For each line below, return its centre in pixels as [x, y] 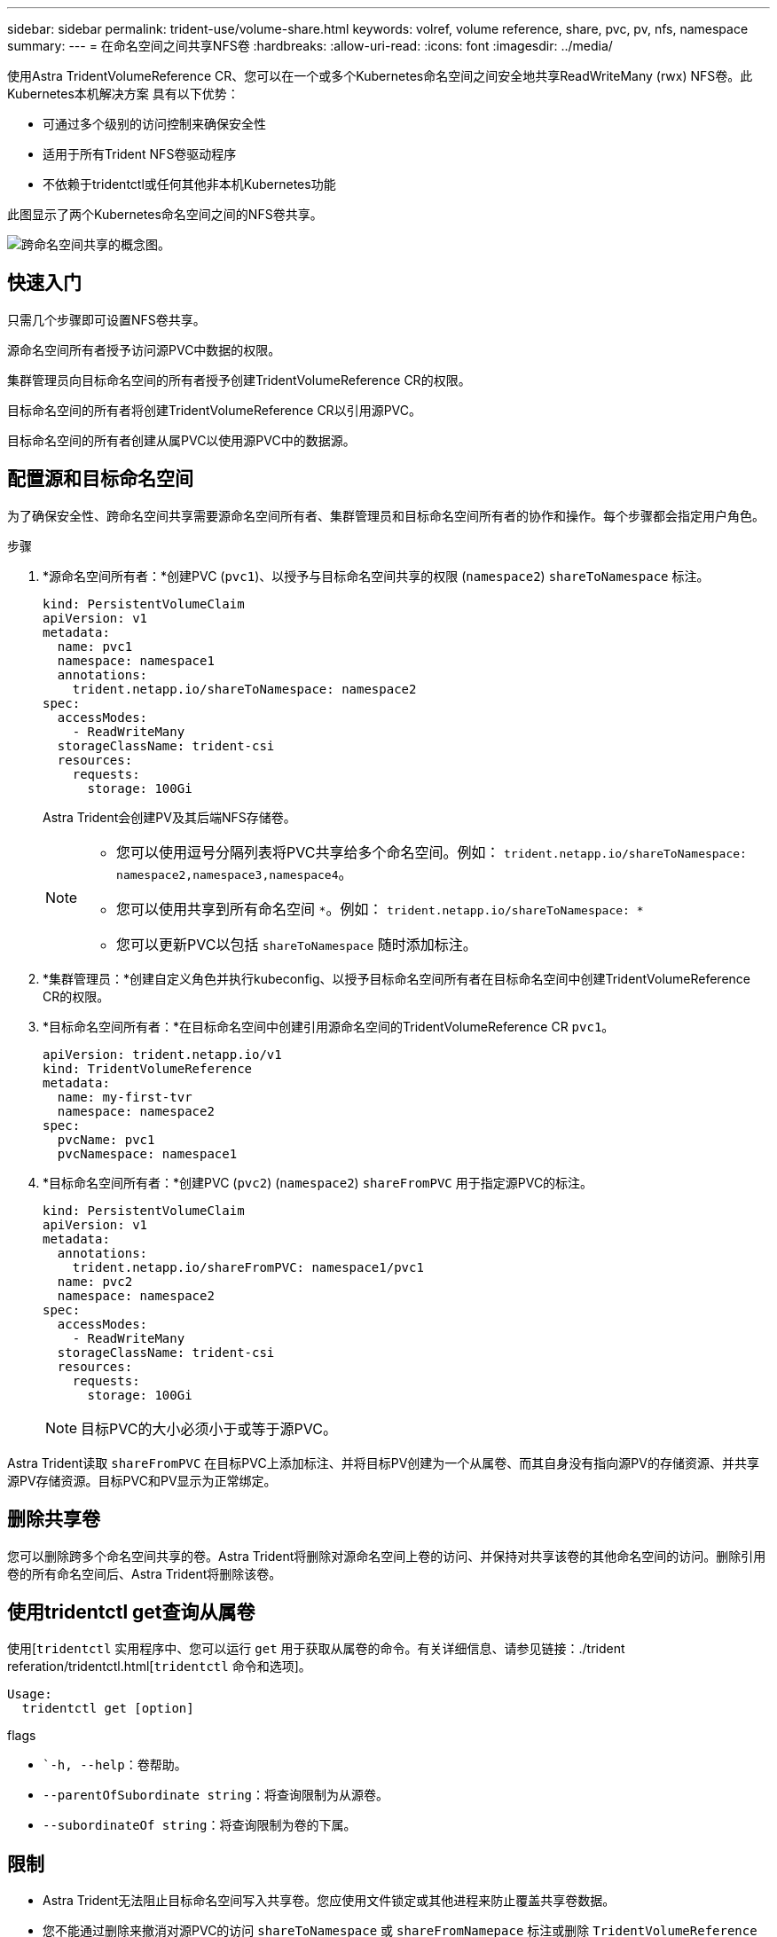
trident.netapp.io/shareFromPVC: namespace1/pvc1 [248, 1267]
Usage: [30, 1694]
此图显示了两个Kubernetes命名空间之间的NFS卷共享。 [165, 214]
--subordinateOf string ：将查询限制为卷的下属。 [200, 1825]
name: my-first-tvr [125, 1097]
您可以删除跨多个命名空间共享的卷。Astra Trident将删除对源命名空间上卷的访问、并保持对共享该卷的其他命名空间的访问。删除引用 [387, 1556]
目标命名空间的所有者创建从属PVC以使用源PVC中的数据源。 [181, 440]
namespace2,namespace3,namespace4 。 [235, 873]
